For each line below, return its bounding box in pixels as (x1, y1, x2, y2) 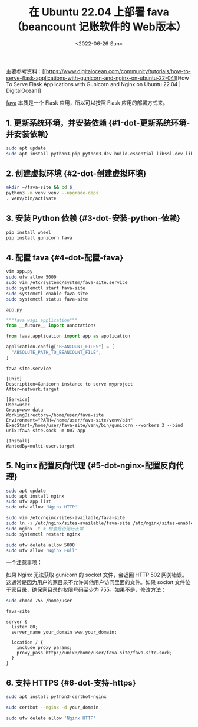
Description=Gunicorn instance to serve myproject (6, 381, 133, 387)
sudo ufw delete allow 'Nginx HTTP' (6, 715, 96, 721)
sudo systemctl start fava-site (6, 285, 85, 291)
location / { (11, 640, 44, 646)
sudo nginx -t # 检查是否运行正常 (6, 526, 84, 532)
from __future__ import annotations (6, 322, 96, 328)
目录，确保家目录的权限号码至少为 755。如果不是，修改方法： (16, 586, 167, 594)
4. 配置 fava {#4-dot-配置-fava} (6, 252, 124, 263)
